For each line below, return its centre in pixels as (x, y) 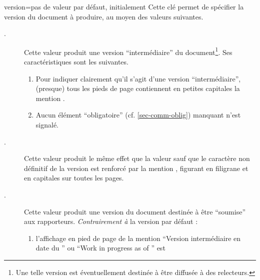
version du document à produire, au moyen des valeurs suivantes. (104, 16)
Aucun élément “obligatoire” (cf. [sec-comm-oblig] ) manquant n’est (138, 115)
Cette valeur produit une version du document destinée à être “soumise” (135, 211)
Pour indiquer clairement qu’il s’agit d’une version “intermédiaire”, (138, 78)
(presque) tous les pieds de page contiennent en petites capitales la (138, 88)
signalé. (47, 124)
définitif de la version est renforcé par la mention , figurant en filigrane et (136, 168)
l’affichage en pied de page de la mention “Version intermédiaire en (138, 238)
